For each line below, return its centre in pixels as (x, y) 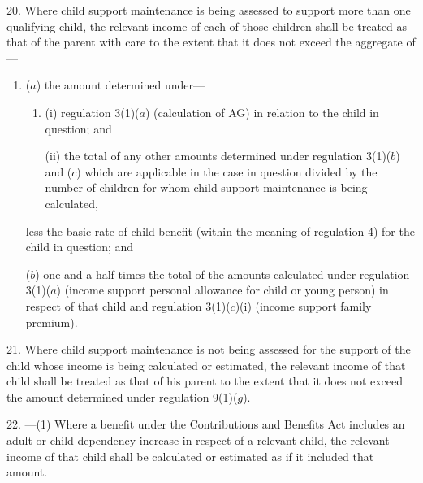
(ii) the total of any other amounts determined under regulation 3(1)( (218, 156)
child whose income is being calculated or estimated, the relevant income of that (206, 365)
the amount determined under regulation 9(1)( (122, 396)
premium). (52, 322)
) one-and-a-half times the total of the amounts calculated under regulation (222, 274)
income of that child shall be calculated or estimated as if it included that (190, 456)
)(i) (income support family (303, 305)
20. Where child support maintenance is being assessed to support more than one (209, 10)
